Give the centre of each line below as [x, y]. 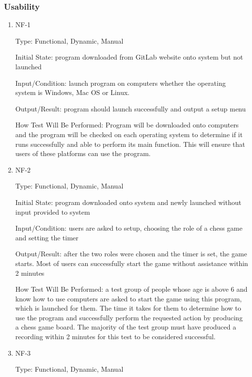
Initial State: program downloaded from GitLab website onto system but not [129, 57]
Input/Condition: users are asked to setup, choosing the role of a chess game [129, 228]
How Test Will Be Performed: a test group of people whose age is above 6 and [131, 289]
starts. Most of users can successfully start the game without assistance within [132, 263]
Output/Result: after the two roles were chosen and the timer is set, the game [131, 254]
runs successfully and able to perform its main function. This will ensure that [130, 144]
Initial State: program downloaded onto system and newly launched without [128, 202]
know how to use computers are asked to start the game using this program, [128, 298]
